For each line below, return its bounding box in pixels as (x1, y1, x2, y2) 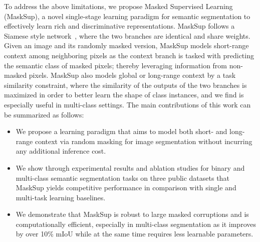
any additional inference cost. (16, 146, 106, 156)
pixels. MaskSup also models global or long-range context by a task (29, 70, 236, 80)
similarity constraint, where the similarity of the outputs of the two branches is (4, 79, 247, 90)
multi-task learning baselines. (16, 192, 106, 202)
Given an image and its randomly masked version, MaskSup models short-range (4, 40, 249, 51)
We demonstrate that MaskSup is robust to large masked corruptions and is (16, 209, 249, 219)
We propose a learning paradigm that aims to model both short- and (16, 126, 227, 137)
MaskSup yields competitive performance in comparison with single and (16, 182, 236, 193)
